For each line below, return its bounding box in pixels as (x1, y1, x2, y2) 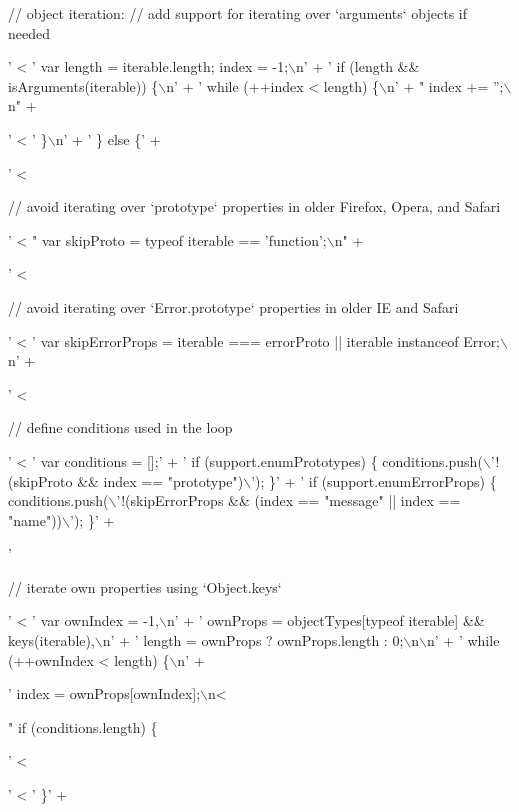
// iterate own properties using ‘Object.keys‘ (8, 576, 282, 597)
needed (8, 22, 50, 43)
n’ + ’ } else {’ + (55, 128, 161, 149)
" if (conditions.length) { (8, 716, 158, 737)
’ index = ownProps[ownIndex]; (8, 683, 201, 704)
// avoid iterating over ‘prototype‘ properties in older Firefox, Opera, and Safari (8, 196, 501, 217)
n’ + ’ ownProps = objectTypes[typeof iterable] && (166, 610, 485, 631)
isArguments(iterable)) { (8, 75, 159, 96)
